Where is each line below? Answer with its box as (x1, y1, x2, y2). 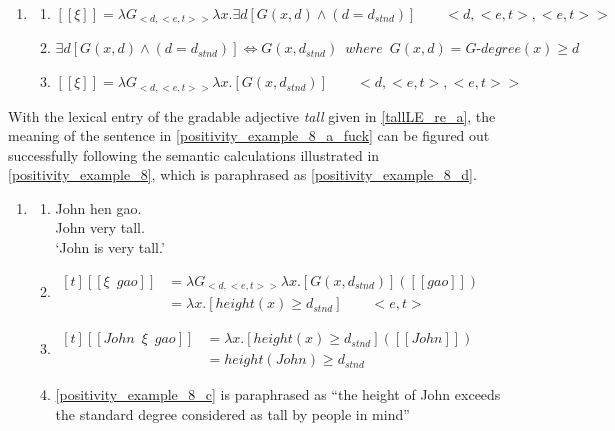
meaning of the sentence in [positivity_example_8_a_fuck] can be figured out (8, 125, 490, 146)
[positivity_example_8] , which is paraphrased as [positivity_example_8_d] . (8, 164, 477, 185)
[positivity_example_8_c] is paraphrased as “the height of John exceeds (55, 384, 501, 405)
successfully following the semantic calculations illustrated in (8, 144, 380, 165)
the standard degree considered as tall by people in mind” (55, 403, 410, 424)
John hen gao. (55, 197, 142, 218)
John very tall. (55, 217, 145, 238)
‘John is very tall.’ (55, 237, 165, 258)
